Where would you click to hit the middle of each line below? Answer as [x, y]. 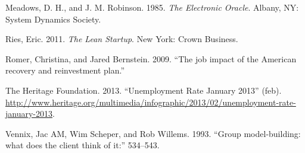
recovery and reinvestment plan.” [65, 70]
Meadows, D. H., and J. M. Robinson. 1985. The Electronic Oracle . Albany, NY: [152, 7]
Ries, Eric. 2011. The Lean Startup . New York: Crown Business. [122, 39]
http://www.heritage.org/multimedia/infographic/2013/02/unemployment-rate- [151, 102]
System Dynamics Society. [53, 19]
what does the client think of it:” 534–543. [83, 145]
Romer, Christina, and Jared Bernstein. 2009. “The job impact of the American [151, 58]
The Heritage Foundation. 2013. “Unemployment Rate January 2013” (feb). [144, 90]
